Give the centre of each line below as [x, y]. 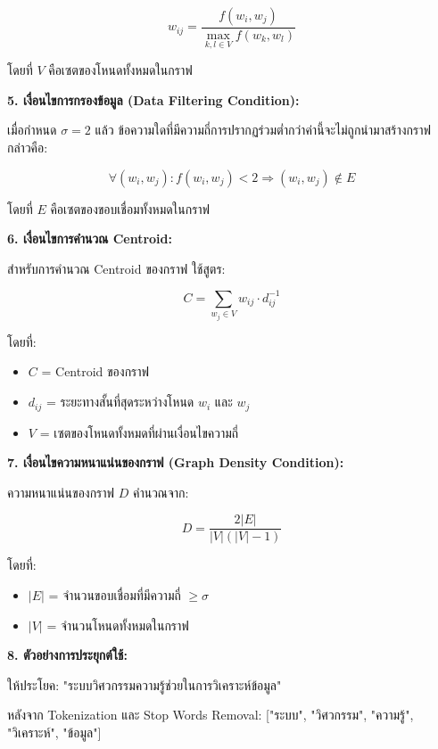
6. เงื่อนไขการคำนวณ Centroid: [90, 239]
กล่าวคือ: [28, 148]
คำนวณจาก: [161, 492]
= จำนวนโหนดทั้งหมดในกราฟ [118, 625]
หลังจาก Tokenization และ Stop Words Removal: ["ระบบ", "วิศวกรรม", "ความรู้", [211, 715]
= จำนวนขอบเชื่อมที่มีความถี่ [115, 594]
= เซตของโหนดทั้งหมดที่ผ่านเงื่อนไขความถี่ [139, 432]
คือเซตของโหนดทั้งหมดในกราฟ [120, 70]
